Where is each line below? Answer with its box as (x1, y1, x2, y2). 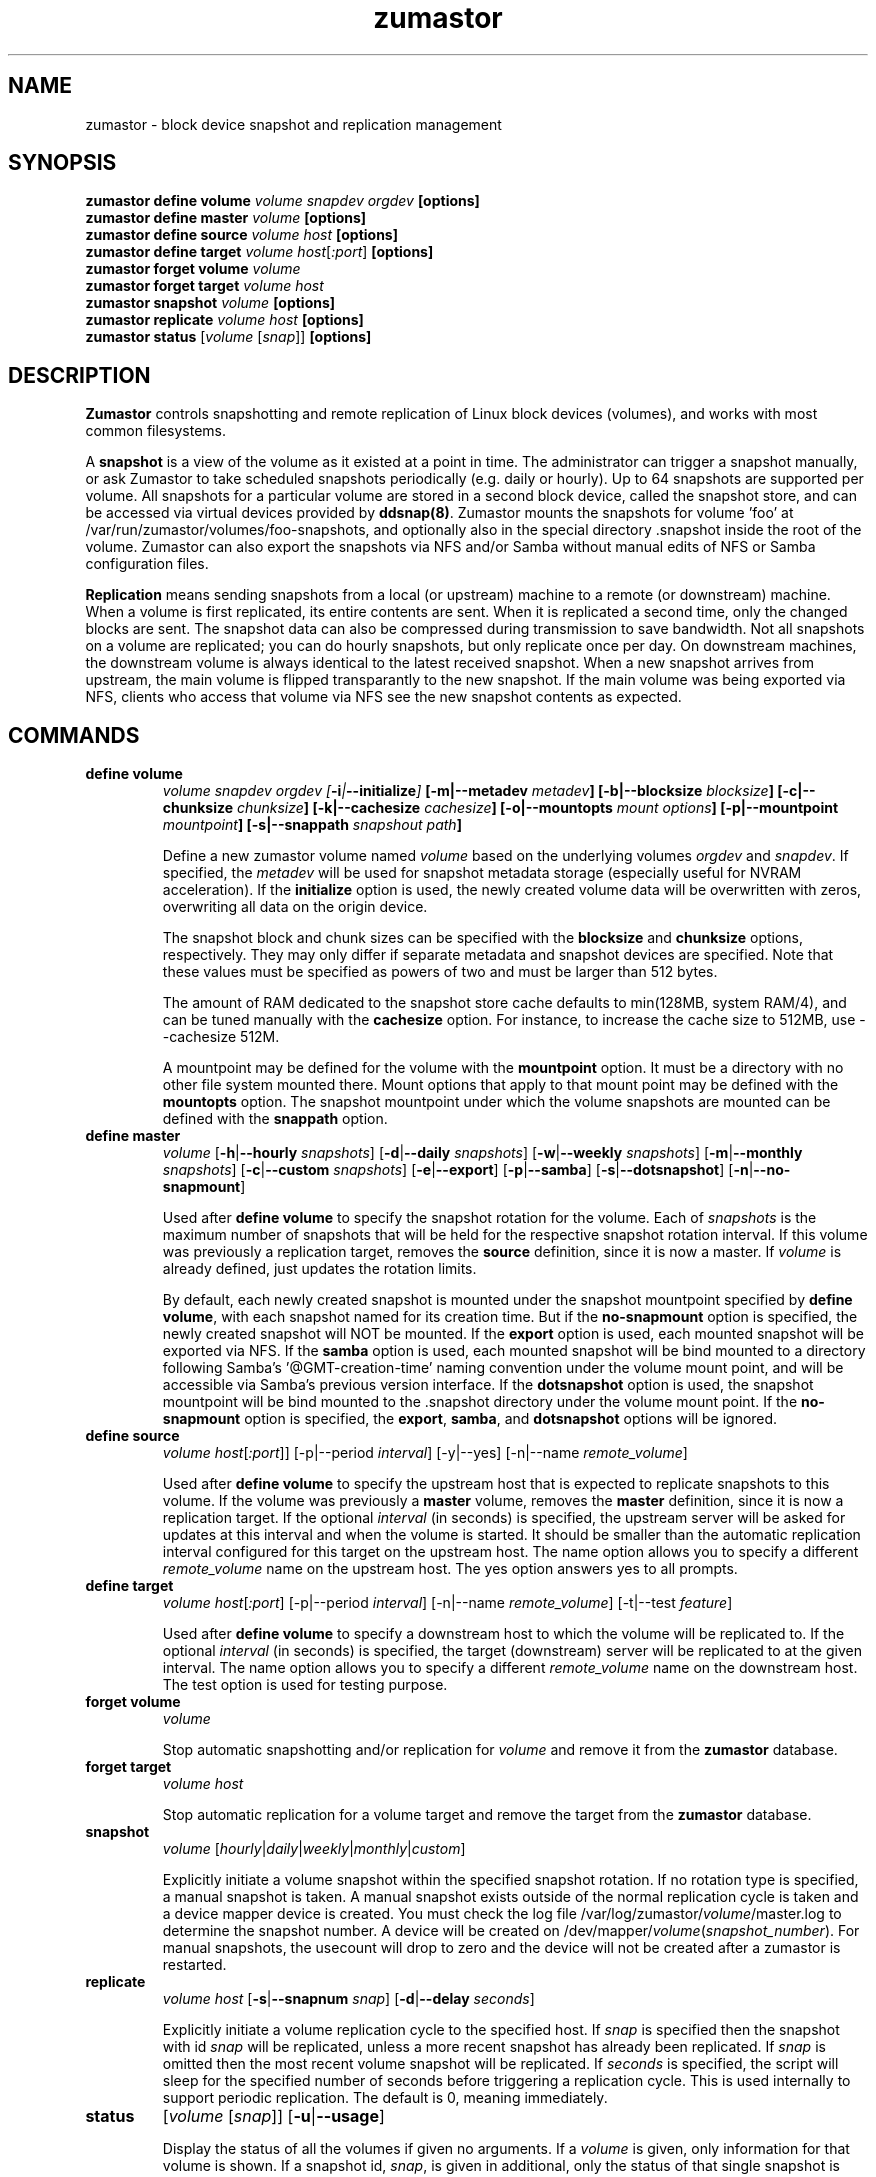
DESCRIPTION (8, 362, 151, 388)
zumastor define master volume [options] (85, 209, 367, 227)
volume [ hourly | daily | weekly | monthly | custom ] (162, 1840, 466, 1858)
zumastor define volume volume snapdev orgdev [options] (85, 192, 480, 210)
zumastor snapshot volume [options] (85, 294, 336, 312)
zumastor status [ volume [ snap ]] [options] (85, 328, 372, 346)
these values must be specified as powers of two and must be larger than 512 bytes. (162, 963, 718, 981)
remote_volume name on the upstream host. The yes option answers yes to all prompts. (162, 1560, 738, 1578)
